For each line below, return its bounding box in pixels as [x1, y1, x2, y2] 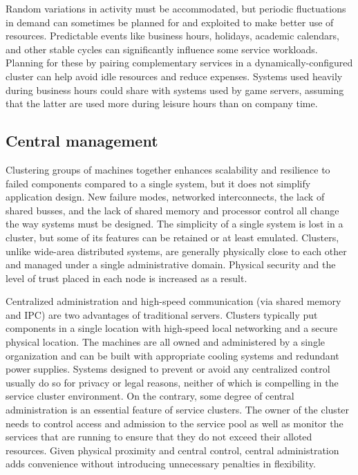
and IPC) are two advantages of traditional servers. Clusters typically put [6, 307, 318, 322]
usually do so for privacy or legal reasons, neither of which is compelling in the [6, 375, 339, 389]
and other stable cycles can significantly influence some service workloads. [6, 41, 318, 56]
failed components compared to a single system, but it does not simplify [6, 176, 311, 190]
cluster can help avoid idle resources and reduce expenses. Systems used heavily [6, 68, 343, 83]
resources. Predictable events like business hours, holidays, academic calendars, [6, 28, 339, 43]
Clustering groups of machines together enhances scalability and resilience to [6, 162, 330, 176]
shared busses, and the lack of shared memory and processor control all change [6, 203, 339, 217]
